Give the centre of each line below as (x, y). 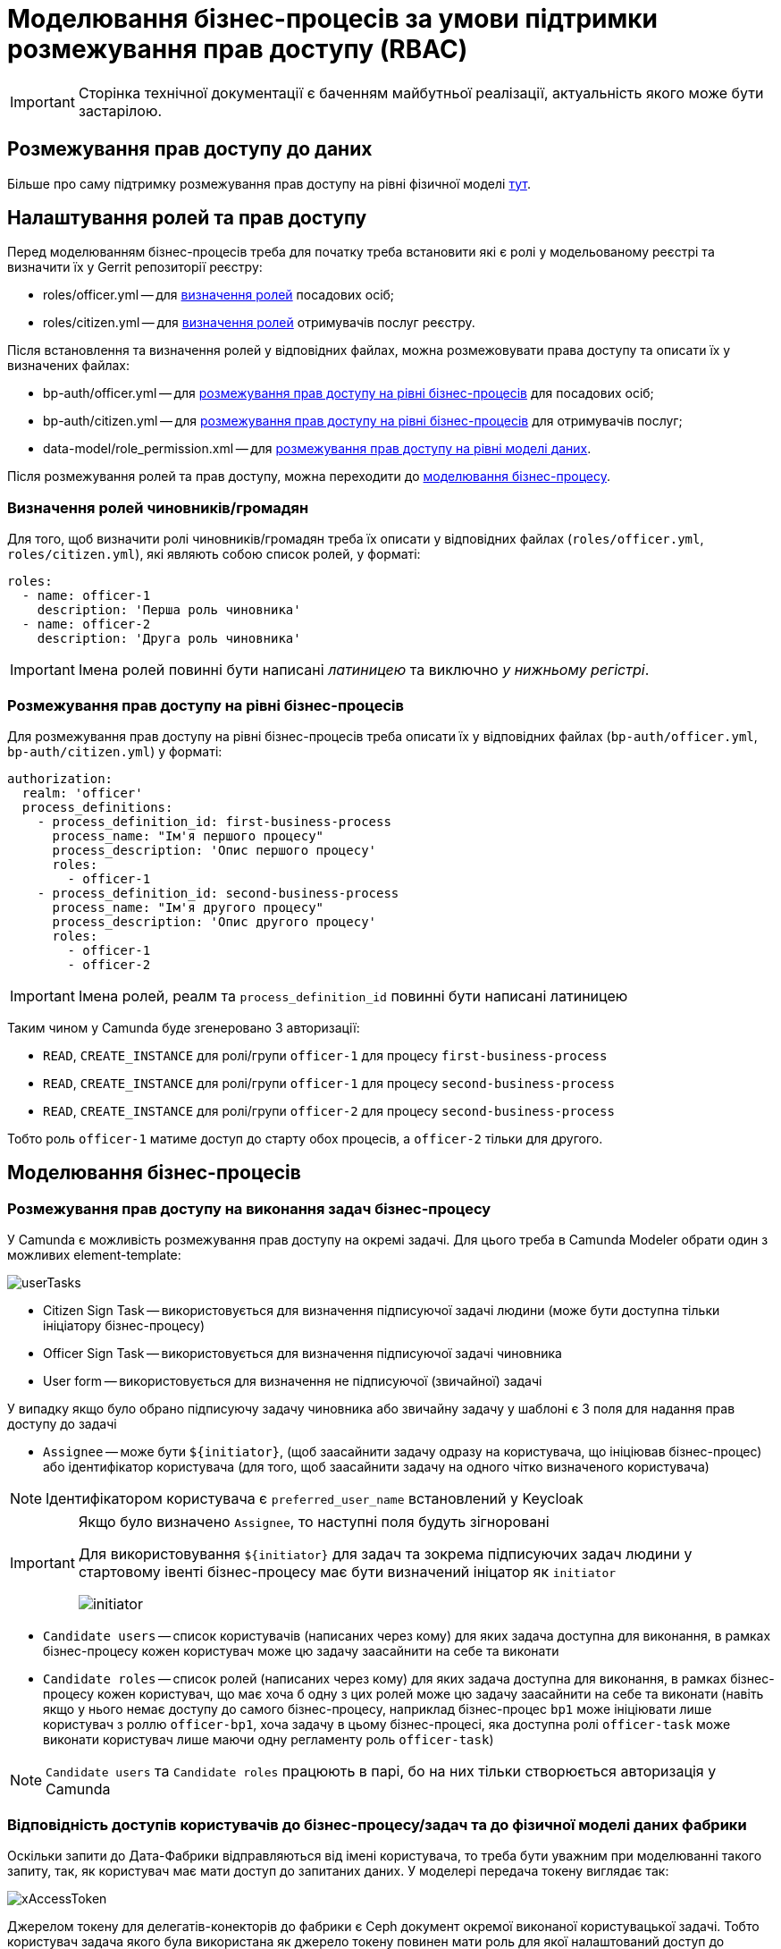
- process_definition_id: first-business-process (214, 821)
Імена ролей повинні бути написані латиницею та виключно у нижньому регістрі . (364, 670)
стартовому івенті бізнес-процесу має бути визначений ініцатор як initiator (347, 1572)
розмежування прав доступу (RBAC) (238, 49)
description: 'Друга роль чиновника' (169, 639)
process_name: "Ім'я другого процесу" (188, 907)
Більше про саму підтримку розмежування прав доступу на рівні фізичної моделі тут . (269, 183)
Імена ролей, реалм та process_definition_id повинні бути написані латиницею (353, 996)
